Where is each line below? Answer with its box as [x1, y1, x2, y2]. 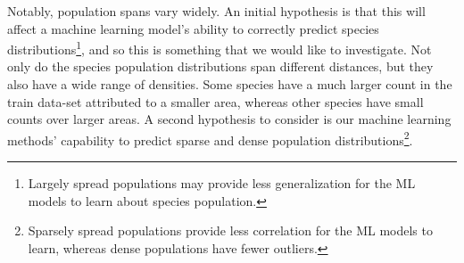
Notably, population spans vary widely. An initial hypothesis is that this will [7, 2, 426, 20]
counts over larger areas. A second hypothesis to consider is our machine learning [7, 110, 452, 128]
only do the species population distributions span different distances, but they [7, 57, 434, 76]
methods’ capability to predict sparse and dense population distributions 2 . [7, 127, 413, 149]
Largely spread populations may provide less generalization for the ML [28, 174, 416, 193]
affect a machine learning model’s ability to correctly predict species [7, 19, 379, 37]
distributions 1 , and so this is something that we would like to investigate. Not [7, 37, 432, 58]
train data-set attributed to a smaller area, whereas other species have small [7, 92, 424, 111]
